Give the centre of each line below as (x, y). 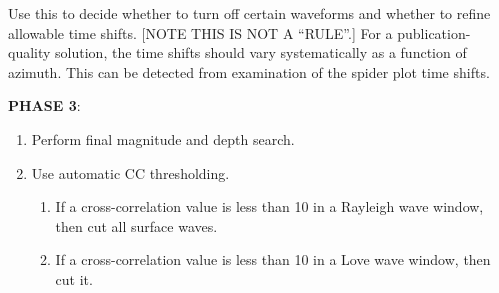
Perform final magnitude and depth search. (163, 138)
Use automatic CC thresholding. (130, 172)
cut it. (74, 278)
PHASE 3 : (44, 105)
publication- (434, 32)
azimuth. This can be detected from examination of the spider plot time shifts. (249, 71)
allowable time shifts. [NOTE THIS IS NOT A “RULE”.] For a (200, 32)
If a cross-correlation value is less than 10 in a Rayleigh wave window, (269, 206)
